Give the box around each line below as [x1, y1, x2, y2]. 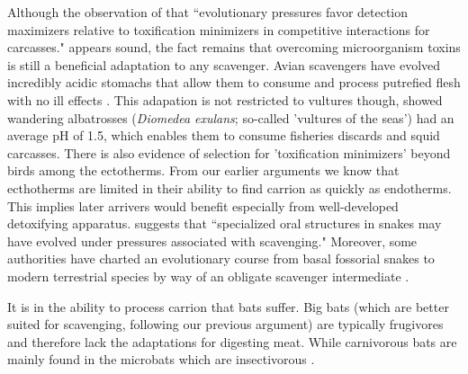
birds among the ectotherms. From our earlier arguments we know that [7, 161, 400, 180]
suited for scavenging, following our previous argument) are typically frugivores [7, 315, 444, 334]
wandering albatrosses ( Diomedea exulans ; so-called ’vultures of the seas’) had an [7, 108, 454, 127]
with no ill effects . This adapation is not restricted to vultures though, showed [7, 90, 443, 109]
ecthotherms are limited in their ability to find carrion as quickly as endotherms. [7, 178, 452, 197]
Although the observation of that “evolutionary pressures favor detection [7, 3, 409, 21]
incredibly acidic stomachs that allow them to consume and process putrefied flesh [7, 73, 461, 92]
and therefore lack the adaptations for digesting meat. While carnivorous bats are [7, 332, 457, 351]
